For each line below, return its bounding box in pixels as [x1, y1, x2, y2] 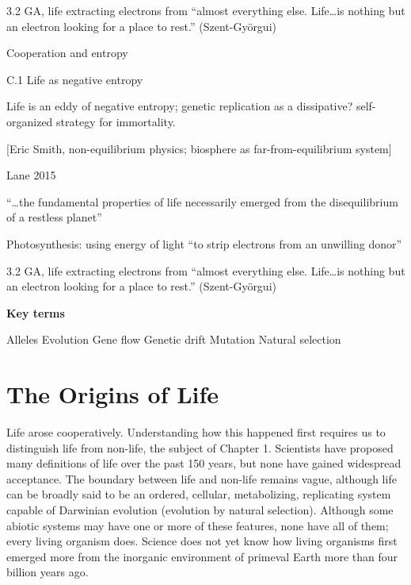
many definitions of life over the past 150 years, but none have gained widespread [6, 455, 401, 471]
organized [6, 113, 53, 129]
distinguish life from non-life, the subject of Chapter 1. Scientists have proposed [6, 439, 394, 456]
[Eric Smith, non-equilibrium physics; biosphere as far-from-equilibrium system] [6, 140, 392, 156]
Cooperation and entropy [6, 44, 128, 61]
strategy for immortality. [56, 113, 176, 129]
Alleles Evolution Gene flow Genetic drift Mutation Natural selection [6, 331, 341, 348]
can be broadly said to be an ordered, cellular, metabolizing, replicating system [6, 486, 391, 502]
